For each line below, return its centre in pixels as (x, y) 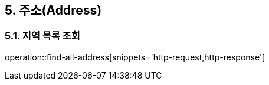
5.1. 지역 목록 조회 (42, 36)
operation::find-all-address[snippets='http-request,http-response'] (135, 57)
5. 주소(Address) (53, 10)
